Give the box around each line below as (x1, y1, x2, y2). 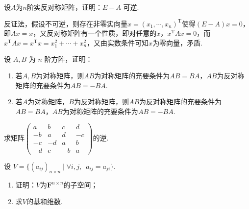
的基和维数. (26, 196, 63, 206)
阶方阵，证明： (44, 54, 93, 64)
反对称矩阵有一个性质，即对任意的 (47, 28, 157, 38)
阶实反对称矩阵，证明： (26, 2, 102, 12)
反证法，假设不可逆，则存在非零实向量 (4, 18, 127, 28)
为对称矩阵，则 (36, 70, 84, 80)
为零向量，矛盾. (152, 37, 203, 47)
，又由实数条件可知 (87, 37, 149, 47)
